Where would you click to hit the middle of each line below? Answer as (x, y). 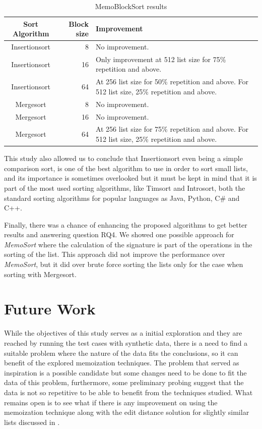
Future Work (50, 309)
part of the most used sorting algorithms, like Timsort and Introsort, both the (125, 187)
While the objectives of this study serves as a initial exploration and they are (123, 333)
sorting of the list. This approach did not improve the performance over (115, 254)
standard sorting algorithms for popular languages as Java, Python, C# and (122, 198)
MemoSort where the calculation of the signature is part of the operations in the (128, 244)
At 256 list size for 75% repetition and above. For (172, 129)
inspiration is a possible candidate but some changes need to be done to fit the (125, 372)
